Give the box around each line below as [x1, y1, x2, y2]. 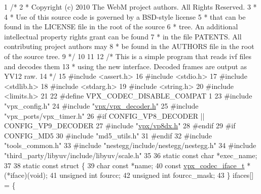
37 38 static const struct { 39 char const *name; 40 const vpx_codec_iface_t [4, 160, 245, 170]
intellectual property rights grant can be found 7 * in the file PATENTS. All [4, 31, 242, 41]
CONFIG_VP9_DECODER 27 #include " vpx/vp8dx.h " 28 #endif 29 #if [4, 120, 236, 131]
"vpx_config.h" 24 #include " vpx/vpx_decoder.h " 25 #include [4, 100, 199, 111]
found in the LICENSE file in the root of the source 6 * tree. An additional [4, 21, 238, 32]
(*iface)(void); [4, 170, 48, 180]
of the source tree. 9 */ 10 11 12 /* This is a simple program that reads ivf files [4, 51, 251, 61]
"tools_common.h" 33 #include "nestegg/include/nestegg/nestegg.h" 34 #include [4, 140, 256, 151]
